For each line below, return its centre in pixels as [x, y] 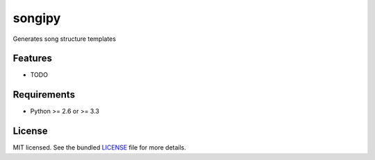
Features [32, 59]
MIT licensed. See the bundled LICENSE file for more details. [100, 148]
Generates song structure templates [64, 39]
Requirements [44, 95]
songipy [37, 18]
